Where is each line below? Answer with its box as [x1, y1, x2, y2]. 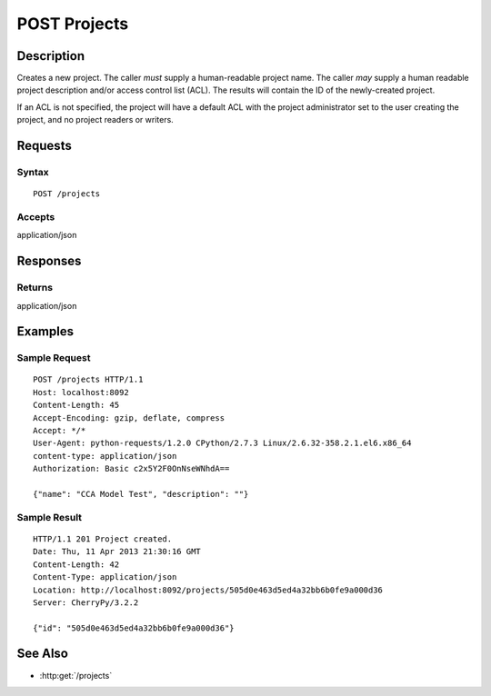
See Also [16, 646, 68, 661]
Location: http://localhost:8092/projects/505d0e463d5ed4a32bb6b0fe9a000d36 [33, 584, 384, 595]
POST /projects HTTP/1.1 [33, 374, 144, 385]
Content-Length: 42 [33, 559, 120, 570]
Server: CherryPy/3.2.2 [33, 597, 139, 608]
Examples [16, 323, 75, 340]
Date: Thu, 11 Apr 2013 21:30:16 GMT [33, 546, 202, 557]
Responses [16, 254, 82, 269]
